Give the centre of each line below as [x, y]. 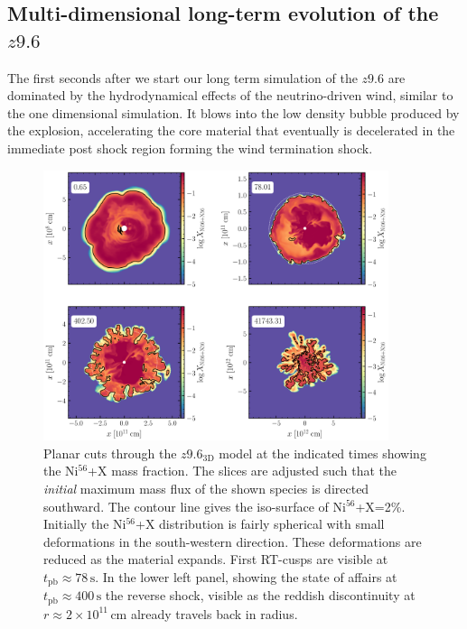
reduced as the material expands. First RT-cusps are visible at [216, 559]
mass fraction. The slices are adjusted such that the [254, 471]
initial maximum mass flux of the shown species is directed [206, 488]
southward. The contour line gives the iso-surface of [186, 506]
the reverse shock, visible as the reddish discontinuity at [260, 595]
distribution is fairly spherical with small [272, 524]
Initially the [76, 524]
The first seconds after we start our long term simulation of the [182, 77]
